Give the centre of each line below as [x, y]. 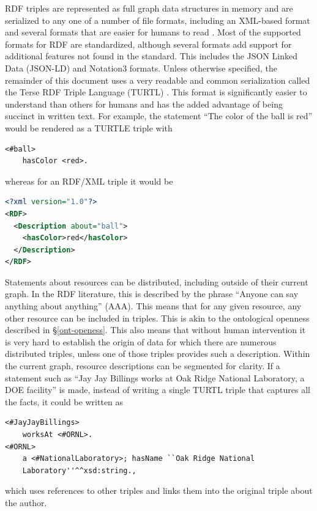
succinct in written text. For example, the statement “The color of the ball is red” [159, 116]
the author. [26, 502]
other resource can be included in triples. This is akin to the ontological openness [157, 318]
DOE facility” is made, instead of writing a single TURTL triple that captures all [158, 390]
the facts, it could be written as [64, 401]
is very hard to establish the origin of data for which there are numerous [141, 341]
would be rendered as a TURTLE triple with [89, 127]
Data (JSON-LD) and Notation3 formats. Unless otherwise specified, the [141, 68]
